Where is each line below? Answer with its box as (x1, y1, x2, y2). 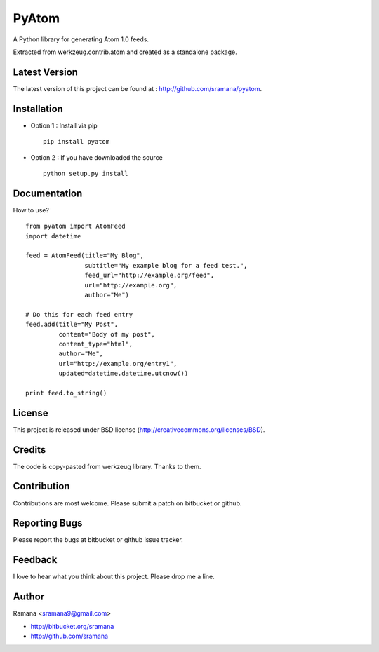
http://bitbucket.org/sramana (30, 622, 114, 630)
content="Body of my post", (58, 330, 156, 338)
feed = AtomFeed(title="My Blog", (25, 252, 144, 259)
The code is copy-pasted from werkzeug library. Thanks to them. (13, 462, 201, 470)
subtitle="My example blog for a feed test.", (84, 262, 248, 269)
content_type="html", (58, 340, 133, 348)
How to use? (13, 205, 49, 214)
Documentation (13, 187, 83, 199)
